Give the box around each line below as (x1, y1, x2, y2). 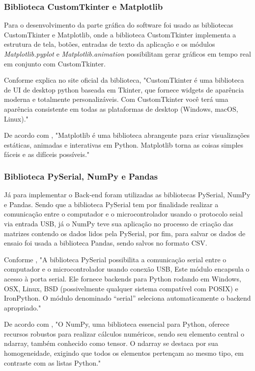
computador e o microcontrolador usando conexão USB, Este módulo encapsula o (4, 264, 250, 274)
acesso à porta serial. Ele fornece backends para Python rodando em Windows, (4, 273, 241, 283)
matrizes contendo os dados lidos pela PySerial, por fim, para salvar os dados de (4, 228, 246, 238)
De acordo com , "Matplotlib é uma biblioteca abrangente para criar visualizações (4, 130, 250, 140)
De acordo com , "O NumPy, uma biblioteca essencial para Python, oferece (4, 319, 229, 329)
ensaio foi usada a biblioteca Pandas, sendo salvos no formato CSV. (4, 238, 207, 248)
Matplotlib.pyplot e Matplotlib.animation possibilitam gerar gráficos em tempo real (4, 49, 251, 59)
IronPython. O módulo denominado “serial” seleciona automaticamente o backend (4, 293, 251, 303)
